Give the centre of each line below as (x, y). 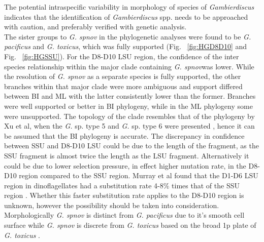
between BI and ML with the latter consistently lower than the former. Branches (130, 96)
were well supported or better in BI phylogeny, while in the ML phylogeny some (128, 106)
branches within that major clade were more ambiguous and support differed (123, 86)
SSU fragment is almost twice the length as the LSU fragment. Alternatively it (127, 155)
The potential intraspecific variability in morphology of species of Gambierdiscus (129, 7)
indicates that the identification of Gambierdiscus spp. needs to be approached (126, 16)
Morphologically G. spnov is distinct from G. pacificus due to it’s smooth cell (124, 215)
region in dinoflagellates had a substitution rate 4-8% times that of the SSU (122, 185)
